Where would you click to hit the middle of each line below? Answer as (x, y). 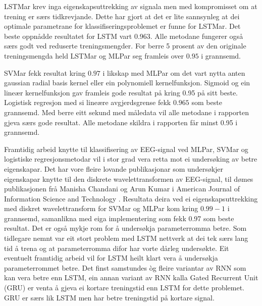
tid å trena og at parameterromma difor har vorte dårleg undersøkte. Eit (117, 248)
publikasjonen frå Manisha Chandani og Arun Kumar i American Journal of (122, 189)
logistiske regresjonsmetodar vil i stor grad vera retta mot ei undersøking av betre (131, 159)
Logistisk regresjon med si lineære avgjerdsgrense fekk (88, 102)
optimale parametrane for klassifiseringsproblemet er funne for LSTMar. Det (122, 26)
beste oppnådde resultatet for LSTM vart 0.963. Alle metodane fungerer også (124, 36)
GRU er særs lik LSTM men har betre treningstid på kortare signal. (109, 297)
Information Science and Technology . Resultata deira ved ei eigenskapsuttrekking (131, 198)
